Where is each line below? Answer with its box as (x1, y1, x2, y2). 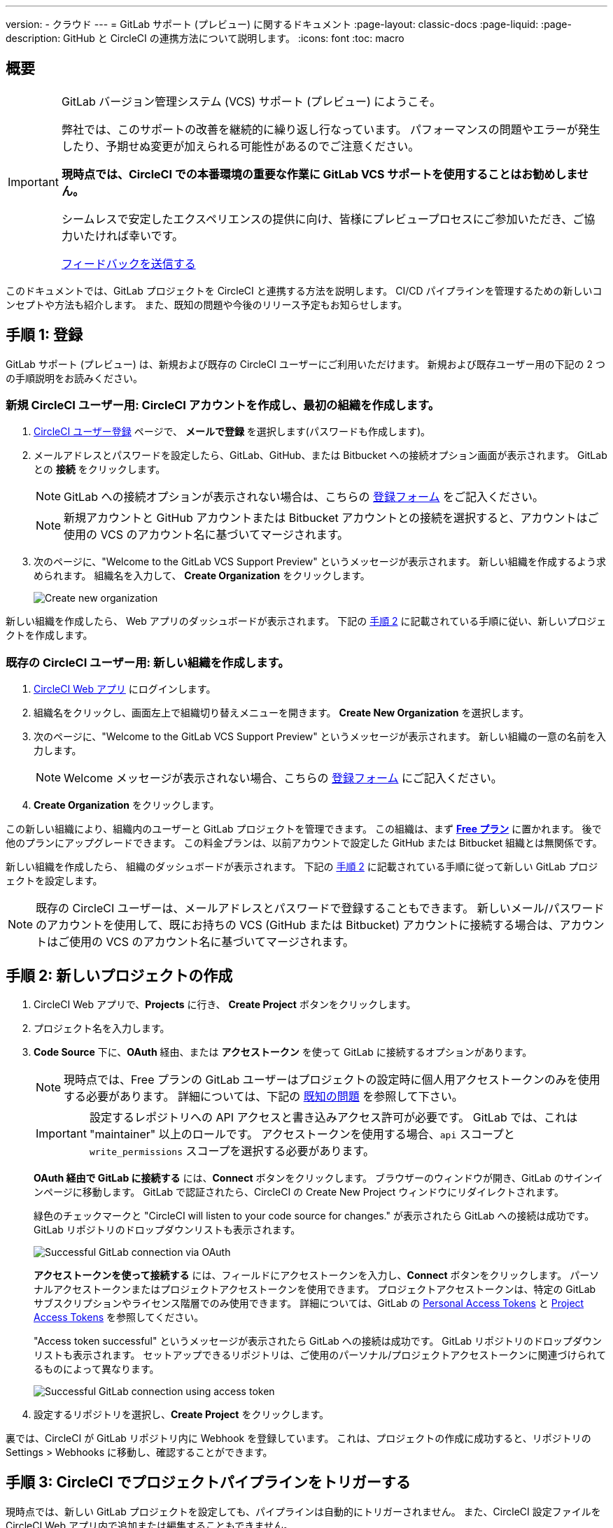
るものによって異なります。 (34, 1363, 160, 1375)
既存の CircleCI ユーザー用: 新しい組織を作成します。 (6, 655, 290, 670)
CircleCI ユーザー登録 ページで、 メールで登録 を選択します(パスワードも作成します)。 (34, 425, 431, 438)
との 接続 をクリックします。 (34, 463, 166, 476)
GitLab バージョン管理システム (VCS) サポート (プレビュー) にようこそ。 (61, 94, 442, 108)
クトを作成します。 (6, 629, 93, 642)
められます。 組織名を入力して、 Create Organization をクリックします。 (34, 570, 370, 582)
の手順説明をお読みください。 (6, 372, 143, 384)
